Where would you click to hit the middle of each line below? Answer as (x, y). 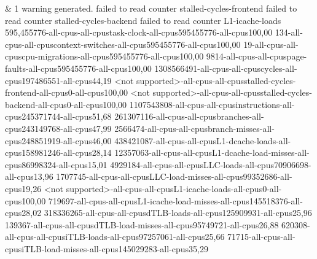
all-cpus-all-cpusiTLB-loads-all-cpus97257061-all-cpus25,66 (115, 237)
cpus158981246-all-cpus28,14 (58, 153)
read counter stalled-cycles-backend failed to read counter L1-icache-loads (143, 20)
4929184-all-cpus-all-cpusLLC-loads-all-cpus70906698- (211, 164)
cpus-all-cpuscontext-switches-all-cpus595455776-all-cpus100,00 (123, 44)
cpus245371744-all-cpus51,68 (58, 116)
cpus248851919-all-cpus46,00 (58, 140)
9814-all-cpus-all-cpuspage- (256, 56)
